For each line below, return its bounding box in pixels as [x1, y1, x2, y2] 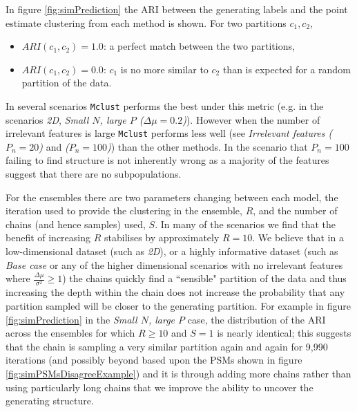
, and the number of [253, 203, 338, 218]
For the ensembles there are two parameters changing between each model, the [6, 189, 338, 204]
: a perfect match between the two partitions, [103, 39, 295, 53]
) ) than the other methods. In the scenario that [107, 139, 308, 153]
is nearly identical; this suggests [217, 326, 351, 340]
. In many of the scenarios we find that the [155, 216, 336, 231]
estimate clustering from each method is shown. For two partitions [6, 15, 287, 30]
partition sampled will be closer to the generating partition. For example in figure [6, 298, 351, 312]
